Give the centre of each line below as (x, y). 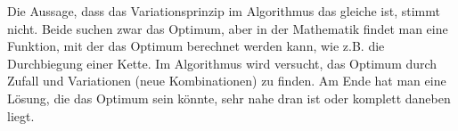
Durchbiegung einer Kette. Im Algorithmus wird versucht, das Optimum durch (222, 63)
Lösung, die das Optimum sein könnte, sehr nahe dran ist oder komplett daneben (229, 98)
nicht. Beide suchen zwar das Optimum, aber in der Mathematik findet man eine (228, 28)
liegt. (21, 115)
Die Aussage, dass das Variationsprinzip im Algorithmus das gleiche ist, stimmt (224, 11)
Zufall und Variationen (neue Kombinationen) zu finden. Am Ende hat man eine (227, 81)
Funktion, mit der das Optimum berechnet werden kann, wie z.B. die (196, 46)
